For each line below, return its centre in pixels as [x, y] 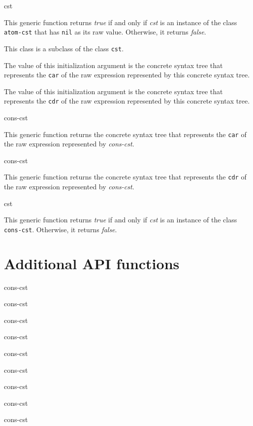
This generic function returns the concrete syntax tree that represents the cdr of [125, 177]
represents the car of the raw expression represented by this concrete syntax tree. [127, 75]
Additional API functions [92, 263]
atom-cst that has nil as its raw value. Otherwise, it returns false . [105, 32]
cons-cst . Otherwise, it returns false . [61, 229]
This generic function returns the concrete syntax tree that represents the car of [125, 134]
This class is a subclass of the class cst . [64, 48]
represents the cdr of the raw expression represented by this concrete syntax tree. [127, 101]
